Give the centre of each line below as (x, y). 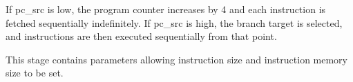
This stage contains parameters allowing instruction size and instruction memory (176, 59)
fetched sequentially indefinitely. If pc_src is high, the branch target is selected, (174, 22)
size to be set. (35, 73)
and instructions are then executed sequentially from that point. (141, 36)
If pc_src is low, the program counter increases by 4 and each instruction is (166, 9)
